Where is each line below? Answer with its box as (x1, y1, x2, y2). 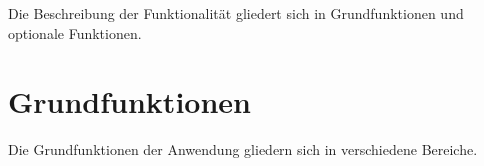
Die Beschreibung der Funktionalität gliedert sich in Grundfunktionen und (8, 3, 464, 23)
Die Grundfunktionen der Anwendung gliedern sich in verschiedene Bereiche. (8, 139, 478, 160)
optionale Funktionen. (8, 22, 142, 43)
